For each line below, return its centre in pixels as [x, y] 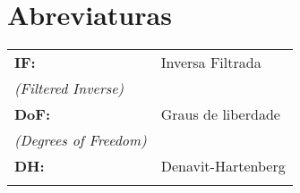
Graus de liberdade [220, 114]
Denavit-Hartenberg [223, 166]
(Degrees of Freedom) [81, 140]
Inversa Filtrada [211, 63]
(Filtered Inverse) [69, 88]
